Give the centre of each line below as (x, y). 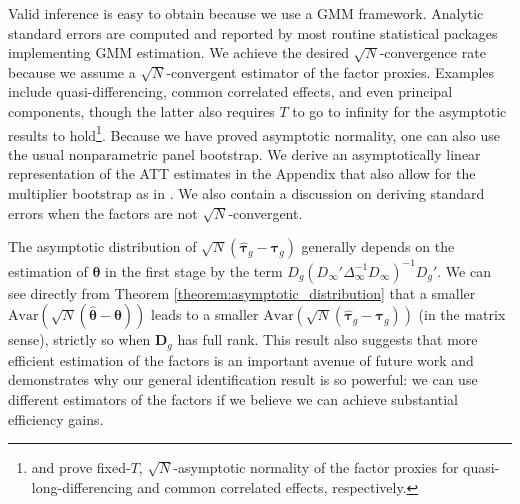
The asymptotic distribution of (102, 246)
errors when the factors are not (103, 212)
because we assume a (72, 71)
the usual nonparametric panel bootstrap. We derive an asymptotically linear (244, 153)
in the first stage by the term (194, 270)
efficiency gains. (56, 418)
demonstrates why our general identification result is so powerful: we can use (243, 379)
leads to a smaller (205, 314)
